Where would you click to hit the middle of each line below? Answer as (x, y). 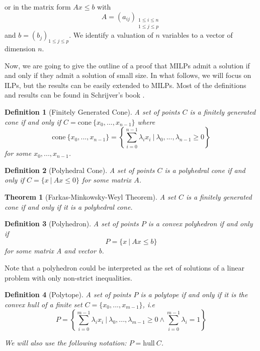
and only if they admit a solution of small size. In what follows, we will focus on (128, 75)
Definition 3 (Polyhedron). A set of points (72, 224)
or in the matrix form (38, 7)
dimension (20, 49)
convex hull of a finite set (44, 304)
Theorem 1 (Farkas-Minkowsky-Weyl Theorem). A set (90, 196)
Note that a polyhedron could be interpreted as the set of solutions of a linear (124, 267)
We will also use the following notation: (66, 343)
